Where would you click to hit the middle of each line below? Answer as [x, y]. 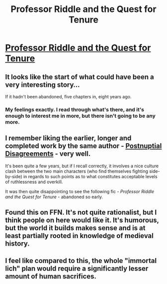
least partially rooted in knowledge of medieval [80, 236]
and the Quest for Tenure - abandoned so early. [54, 197]
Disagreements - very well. [48, 154]
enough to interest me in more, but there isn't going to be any [80, 116]
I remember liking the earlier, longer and [68, 138]
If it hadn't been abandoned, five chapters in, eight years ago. [68, 97]
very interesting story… [43, 85]
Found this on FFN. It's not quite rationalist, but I [81, 212]
